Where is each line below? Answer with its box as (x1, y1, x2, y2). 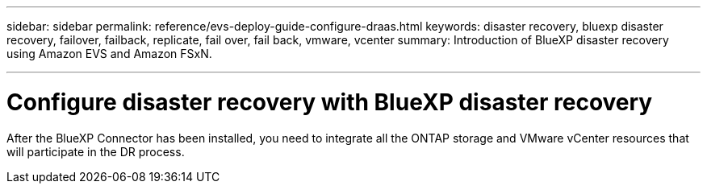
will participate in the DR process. (6, 144, 185, 159)
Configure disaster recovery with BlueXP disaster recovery (6, 88, 653, 116)
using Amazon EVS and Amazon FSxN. (6, 47, 212, 60)
